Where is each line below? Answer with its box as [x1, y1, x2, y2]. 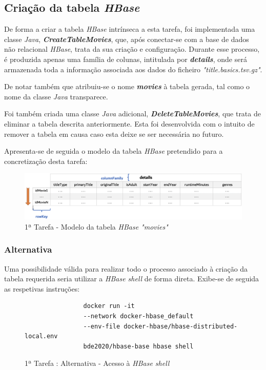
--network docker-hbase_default [83, 312, 194, 320]
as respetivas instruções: [4, 283, 80, 294]
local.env [25, 333, 58, 340]
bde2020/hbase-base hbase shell [83, 342, 194, 350]
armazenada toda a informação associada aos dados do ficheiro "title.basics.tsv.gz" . [4, 64, 262, 74]
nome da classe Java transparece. [4, 91, 108, 101]
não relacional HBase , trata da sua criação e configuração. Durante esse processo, [4, 44, 260, 54]
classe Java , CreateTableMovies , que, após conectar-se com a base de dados [4, 33, 249, 44]
